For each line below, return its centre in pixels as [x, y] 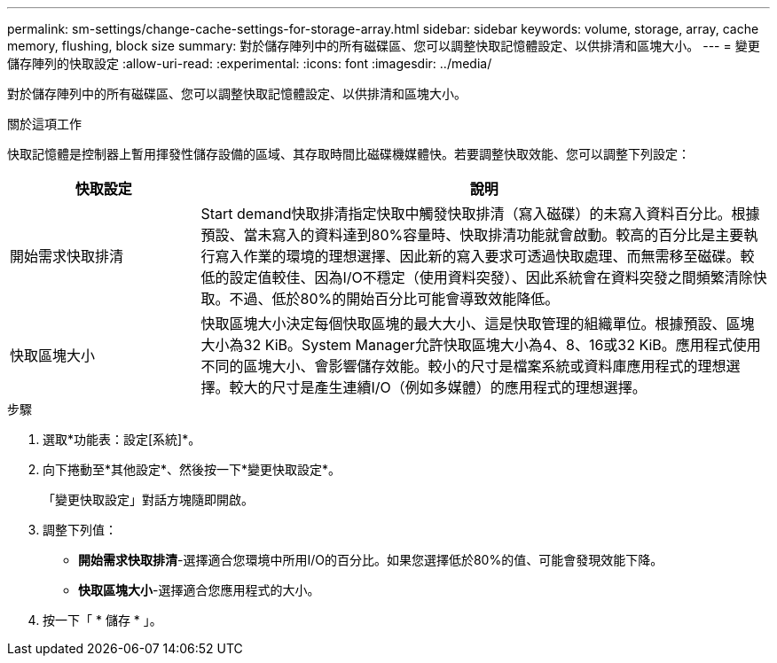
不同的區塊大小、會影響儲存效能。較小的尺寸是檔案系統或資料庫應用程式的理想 [463, 366]
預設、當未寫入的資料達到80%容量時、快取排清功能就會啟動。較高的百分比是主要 [472, 235]
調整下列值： [80, 530]
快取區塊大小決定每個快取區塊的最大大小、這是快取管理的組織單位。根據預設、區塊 [478, 324]
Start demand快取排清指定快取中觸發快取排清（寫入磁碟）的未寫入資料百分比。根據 [480, 214]
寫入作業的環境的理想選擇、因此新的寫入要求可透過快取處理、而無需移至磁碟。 [478, 256]
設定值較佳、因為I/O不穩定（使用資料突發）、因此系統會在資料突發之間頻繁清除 [491, 277]
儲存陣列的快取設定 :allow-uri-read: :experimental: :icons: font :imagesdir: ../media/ [250, 63]
